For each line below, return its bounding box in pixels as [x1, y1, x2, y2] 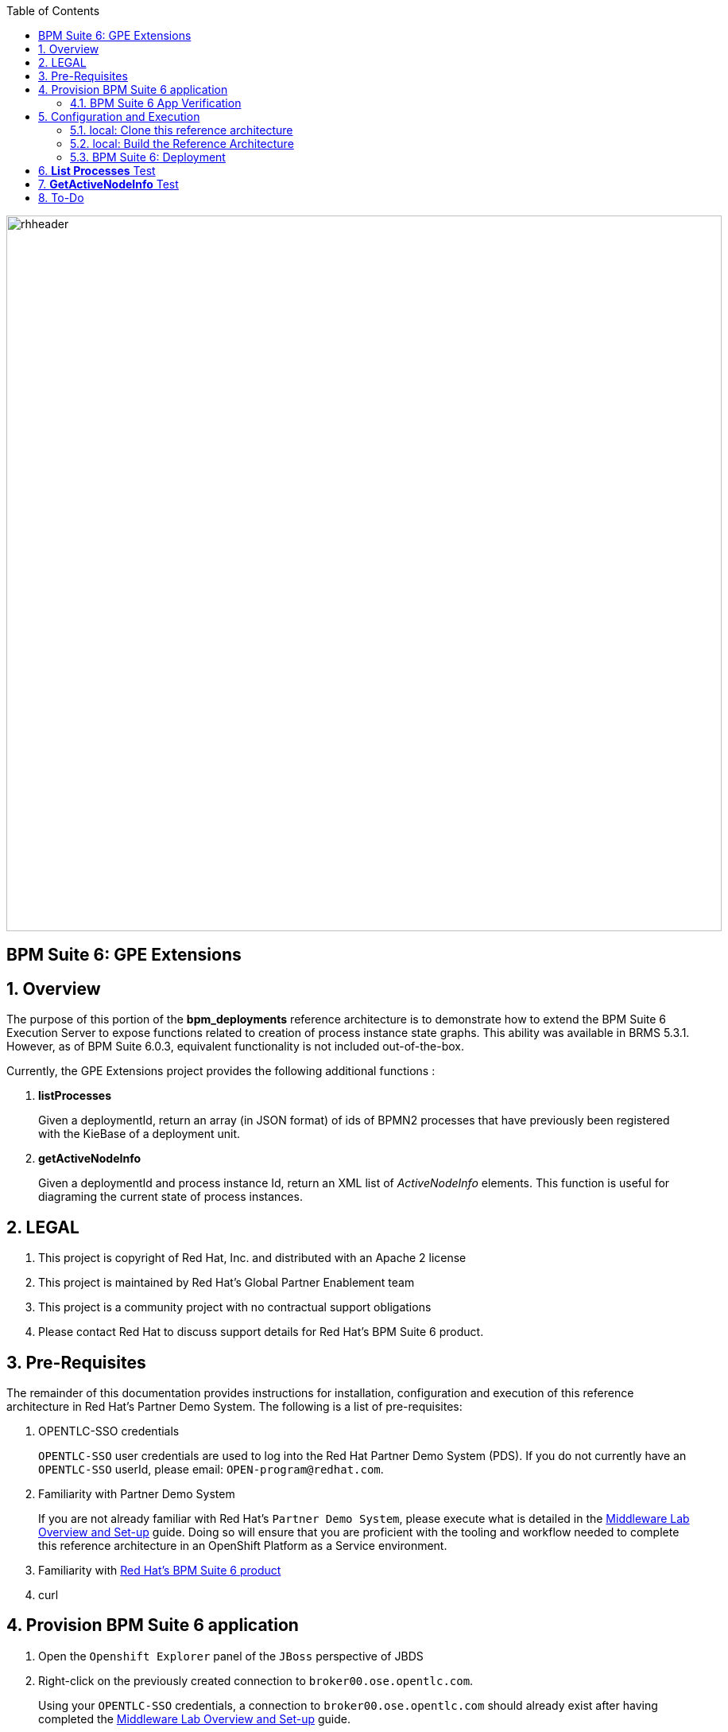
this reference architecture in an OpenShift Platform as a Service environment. [38, 1538, 447, 1552]
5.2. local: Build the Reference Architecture [70, 137, 294, 150]
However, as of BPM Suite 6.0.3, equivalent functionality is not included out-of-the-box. [6, 1039, 465, 1054]
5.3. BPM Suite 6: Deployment [70, 150, 226, 164]
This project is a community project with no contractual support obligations [38, 1300, 432, 1315]
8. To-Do [38, 191, 84, 204]
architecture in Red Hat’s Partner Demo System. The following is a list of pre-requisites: [6, 1399, 463, 1413]
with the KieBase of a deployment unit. [38, 1127, 241, 1141]
